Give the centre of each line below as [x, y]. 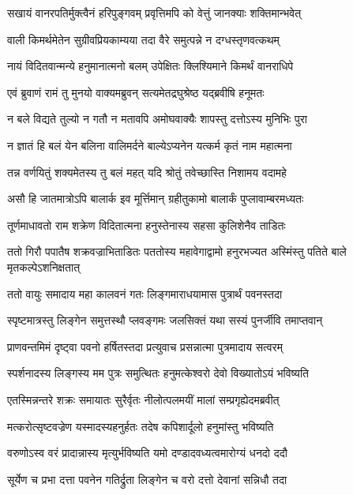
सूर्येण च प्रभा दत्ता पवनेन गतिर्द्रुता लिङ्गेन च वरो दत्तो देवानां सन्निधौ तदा [147, 479]
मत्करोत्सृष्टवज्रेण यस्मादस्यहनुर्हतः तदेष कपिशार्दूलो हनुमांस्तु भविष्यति [141, 426]
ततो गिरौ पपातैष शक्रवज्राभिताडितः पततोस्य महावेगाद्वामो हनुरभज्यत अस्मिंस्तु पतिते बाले [177, 251]
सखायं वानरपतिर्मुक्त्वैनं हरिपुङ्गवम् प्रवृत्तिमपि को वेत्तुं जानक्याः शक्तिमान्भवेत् [154, 13]
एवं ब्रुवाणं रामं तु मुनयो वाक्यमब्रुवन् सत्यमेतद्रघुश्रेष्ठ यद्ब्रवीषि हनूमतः [136, 92]
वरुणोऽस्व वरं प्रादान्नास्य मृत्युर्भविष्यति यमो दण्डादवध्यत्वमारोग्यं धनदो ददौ [147, 453]
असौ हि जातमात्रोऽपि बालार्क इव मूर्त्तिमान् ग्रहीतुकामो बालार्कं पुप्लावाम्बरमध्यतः [156, 199]
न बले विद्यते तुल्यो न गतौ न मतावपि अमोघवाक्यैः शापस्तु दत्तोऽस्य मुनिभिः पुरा [157, 119]
